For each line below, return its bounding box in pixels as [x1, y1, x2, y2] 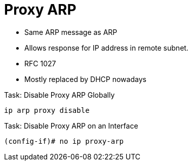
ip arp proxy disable [4, 106, 90, 114]
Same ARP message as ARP [24, 27, 118, 36]
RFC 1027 [24, 59, 56, 68]
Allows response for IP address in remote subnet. [24, 43, 188, 52]
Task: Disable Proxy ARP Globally [4, 90, 115, 99]
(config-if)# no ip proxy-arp [4, 137, 124, 145]
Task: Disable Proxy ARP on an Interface [4, 121, 138, 130]
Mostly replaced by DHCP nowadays [24, 74, 146, 84]
